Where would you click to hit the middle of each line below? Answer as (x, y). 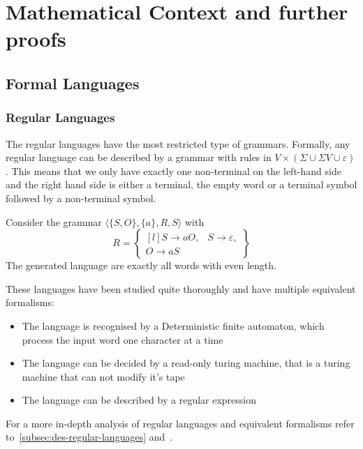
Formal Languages (73, 83)
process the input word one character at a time (123, 339)
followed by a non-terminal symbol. (81, 198)
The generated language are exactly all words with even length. (141, 265)
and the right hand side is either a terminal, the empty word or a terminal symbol (181, 184)
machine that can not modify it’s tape (103, 376)
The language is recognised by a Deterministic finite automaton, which (173, 325)
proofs (36, 39)
